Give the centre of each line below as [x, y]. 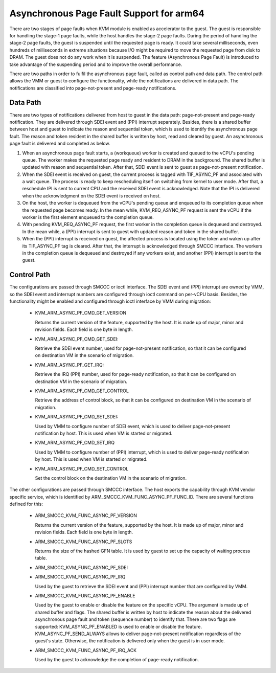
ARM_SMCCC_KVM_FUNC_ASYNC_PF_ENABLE [85, 595]
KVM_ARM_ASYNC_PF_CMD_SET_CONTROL [82, 468]
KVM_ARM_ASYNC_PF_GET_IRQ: [70, 365]
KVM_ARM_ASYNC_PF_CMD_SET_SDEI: [77, 417]
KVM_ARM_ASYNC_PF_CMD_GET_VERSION [81, 313]
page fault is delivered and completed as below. [60, 144]
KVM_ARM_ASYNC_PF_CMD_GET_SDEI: [77, 339]
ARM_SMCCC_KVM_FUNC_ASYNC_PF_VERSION [86, 515]
